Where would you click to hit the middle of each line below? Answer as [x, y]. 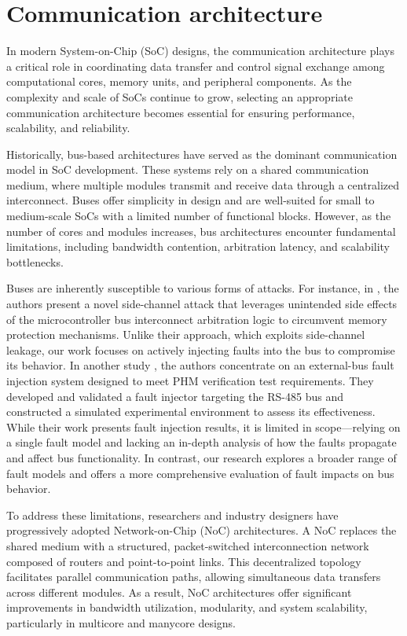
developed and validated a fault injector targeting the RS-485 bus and [175, 396]
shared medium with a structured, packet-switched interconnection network [188, 545]
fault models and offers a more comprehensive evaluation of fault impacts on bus [200, 473]
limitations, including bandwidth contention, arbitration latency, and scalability [198, 246]
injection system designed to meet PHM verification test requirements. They [190, 380]
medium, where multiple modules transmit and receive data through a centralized [203, 184]
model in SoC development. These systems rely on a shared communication [188, 169]
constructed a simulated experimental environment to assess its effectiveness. [191, 412]
